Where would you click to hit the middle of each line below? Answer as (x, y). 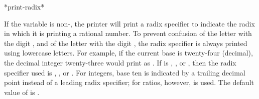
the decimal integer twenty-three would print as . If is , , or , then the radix (120, 62)
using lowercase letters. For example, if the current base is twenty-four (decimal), (128, 53)
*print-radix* (24, 6)
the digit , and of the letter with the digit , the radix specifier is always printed (126, 43)
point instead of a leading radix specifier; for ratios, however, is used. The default (129, 82)
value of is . (22, 92)
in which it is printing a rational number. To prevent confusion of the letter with (128, 33)
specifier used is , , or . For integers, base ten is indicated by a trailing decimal (125, 72)
